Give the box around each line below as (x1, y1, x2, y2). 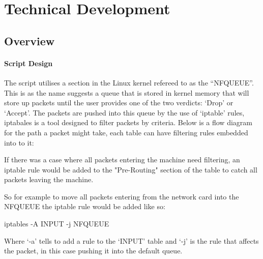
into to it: (4, 137, 34, 148)
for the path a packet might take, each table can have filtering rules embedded (4, 127, 248, 137)
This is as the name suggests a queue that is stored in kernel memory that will (4, 87, 249, 98)
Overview (4, 33, 55, 48)
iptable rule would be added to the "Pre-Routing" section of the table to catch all (4, 164, 257, 175)
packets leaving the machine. (4, 174, 94, 185)
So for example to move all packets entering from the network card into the (4, 191, 239, 202)
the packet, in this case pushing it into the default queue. (4, 245, 183, 256)
